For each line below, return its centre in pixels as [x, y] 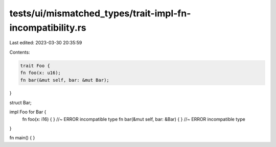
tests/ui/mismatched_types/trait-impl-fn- [100, 13]
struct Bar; [20, 103]
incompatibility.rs [48, 28]
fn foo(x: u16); [41, 73]
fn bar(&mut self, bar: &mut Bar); [65, 80]
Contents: [20, 52]
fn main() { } [22, 138]
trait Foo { [35, 66]
